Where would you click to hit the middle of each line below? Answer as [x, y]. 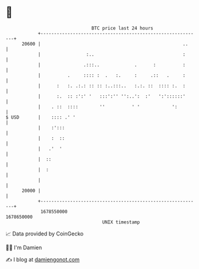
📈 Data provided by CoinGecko [45, 234]
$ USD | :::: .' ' [41, 117]
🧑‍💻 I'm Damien [24, 247]
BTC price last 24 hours [122, 28]
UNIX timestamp [121, 222]
